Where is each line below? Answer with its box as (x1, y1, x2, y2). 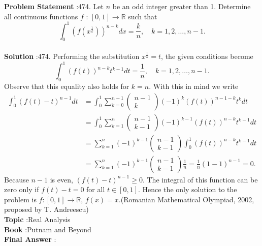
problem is (4, 194, 37, 204)
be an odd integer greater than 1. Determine (112, 1, 251, 11)
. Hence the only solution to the (138, 184, 237, 195)
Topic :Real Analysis (4, 214, 71, 225)
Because (4, 174, 29, 184)
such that (128, 11, 157, 21)
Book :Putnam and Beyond (4, 224, 91, 234)
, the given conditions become (161, 51, 253, 61)
